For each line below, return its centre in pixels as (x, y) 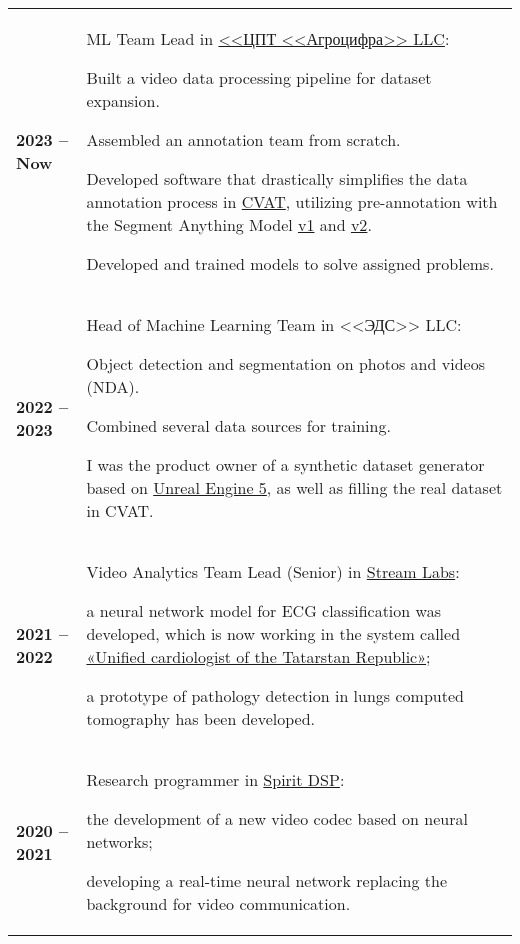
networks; (119, 841)
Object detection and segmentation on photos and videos (285, 363)
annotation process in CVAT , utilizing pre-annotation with (292, 201)
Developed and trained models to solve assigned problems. (290, 263)
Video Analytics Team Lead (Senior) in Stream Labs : (273, 571)
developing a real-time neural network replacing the (267, 880)
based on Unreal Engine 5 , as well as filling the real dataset (294, 487)
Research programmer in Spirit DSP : (215, 779)
